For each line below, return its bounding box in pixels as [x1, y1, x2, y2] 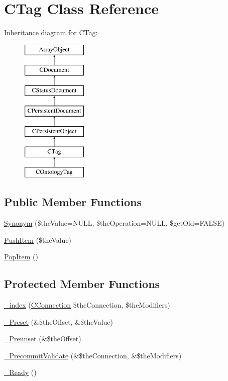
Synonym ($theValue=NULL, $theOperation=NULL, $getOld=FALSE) [4, 218, 224, 228]
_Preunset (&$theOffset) [4, 333, 81, 344]
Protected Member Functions [4, 276, 160, 292]
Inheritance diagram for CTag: [4, 27, 98, 38]
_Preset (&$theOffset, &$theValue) [4, 316, 113, 327]
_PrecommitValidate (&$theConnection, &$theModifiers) [4, 350, 182, 360]
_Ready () [4, 367, 37, 377]
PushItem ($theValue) [4, 234, 72, 245]
